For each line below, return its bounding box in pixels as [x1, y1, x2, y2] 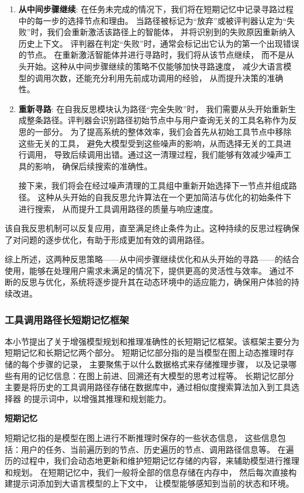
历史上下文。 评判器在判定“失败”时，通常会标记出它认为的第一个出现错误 [18, 37, 299, 49]
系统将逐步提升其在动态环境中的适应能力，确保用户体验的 [70, 276, 291, 288]
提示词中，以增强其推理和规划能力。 [32, 392, 171, 404]
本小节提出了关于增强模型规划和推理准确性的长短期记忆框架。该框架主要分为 [5, 335, 299, 347]
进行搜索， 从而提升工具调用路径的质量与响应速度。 [18, 202, 218, 214]
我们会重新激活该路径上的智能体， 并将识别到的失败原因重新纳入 [47, 26, 296, 38]
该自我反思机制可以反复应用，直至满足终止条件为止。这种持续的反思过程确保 [5, 222, 299, 234]
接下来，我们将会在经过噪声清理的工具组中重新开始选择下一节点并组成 [18, 179, 289, 192]
